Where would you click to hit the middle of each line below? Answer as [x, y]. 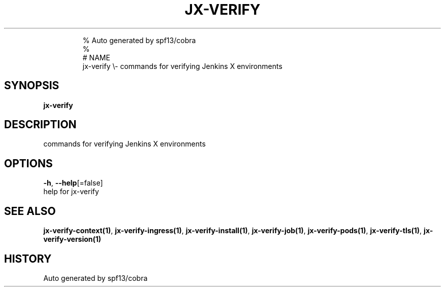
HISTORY [28, 259]
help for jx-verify [71, 192]
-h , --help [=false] [73, 183]
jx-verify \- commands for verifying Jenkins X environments [182, 66]
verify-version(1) [72, 239]
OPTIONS [28, 163]
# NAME [96, 57]
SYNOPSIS [32, 86]
